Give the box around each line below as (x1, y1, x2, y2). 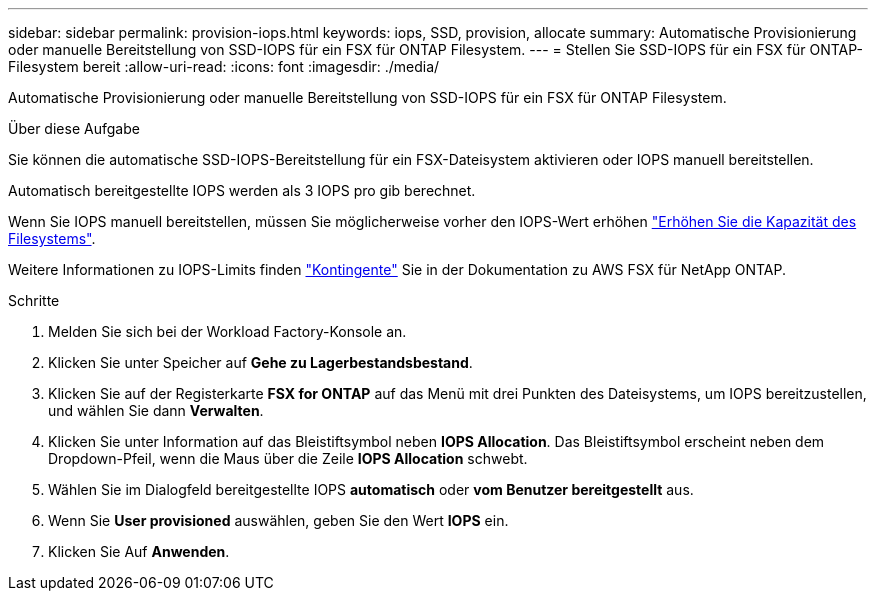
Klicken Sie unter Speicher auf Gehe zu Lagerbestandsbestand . (48, 354, 473, 371)
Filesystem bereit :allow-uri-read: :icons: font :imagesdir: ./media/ (8, 58, 440, 75)
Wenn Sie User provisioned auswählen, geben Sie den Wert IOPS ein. (48, 512, 509, 529)
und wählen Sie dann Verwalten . (48, 402, 264, 419)
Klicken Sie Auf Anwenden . (48, 543, 230, 560)
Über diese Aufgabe (8, 120, 140, 137)
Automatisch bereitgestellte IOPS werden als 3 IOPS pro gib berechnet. (8, 182, 476, 199)
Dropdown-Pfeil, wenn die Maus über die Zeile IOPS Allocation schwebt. (48, 450, 528, 467)
